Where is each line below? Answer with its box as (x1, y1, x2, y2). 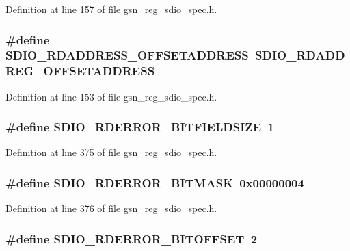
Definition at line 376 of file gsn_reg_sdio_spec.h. (5, 201, 217, 215)
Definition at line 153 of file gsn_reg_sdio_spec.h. (5, 89, 217, 103)
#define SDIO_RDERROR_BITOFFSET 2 (5, 230, 258, 247)
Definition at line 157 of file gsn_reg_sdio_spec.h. (5, 2, 217, 16)
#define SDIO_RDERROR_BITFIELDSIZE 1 (5, 118, 274, 135)
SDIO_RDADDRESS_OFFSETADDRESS (5, 47, 249, 64)
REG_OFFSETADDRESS (5, 62, 155, 79)
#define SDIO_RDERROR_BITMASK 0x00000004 (5, 174, 304, 191)
